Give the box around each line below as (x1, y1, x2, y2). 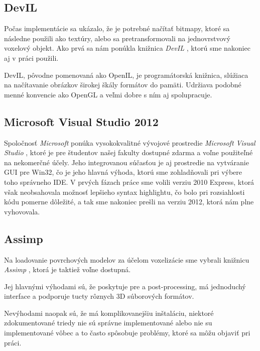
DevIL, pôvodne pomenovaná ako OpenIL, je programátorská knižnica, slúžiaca (4, 69, 248, 80)
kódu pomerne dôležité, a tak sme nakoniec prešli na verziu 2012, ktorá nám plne (4, 196, 254, 207)
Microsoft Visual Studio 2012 (4, 113, 159, 129)
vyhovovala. (4, 206, 40, 216)
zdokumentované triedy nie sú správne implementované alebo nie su (4, 317, 212, 328)
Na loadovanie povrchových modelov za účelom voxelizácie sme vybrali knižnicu (4, 254, 249, 265)
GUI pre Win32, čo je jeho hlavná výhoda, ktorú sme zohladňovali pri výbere (4, 167, 242, 177)
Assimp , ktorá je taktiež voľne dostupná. (4, 264, 131, 275)
